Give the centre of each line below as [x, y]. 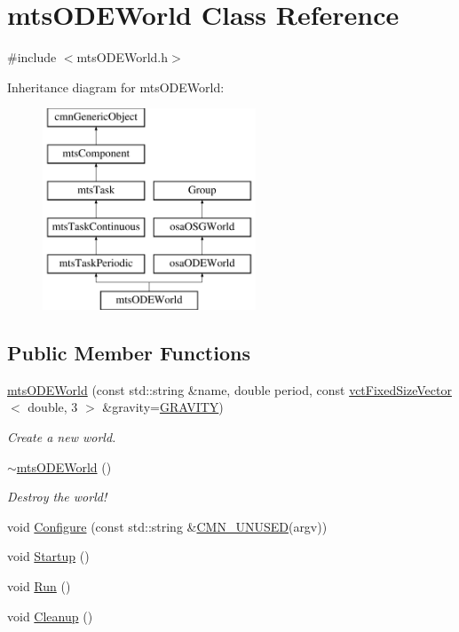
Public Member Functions [129, 353]
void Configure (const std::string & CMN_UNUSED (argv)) [167, 526]
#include [32, 57]
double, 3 [53, 407]
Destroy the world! [57, 497]
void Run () [39, 586]
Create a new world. [62, 437]
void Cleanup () [50, 616]
